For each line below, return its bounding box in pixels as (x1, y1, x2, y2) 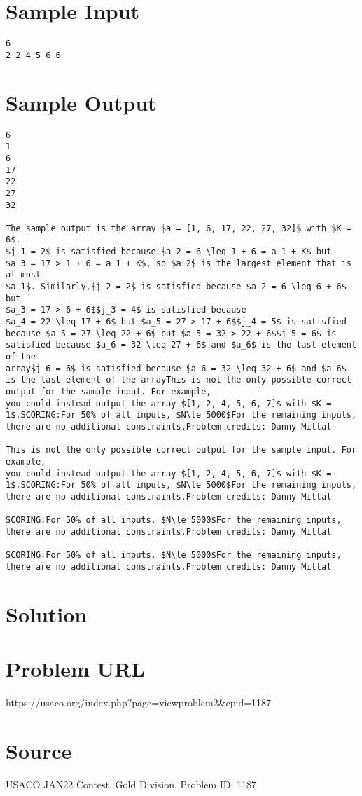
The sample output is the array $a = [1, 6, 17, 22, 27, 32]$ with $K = (6, 223, 351, 233)
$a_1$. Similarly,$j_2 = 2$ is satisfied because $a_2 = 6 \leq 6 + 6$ (6, 282, 347, 292)
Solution (6, 599, 88, 628)
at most (6, 270, 41, 280)
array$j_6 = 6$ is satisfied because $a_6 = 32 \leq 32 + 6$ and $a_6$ (6, 363, 347, 373)
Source (6, 736, 72, 764)
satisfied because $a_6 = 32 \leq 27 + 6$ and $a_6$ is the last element (6, 340, 357, 350)
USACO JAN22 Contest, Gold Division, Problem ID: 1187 (6, 776, 257, 791)
